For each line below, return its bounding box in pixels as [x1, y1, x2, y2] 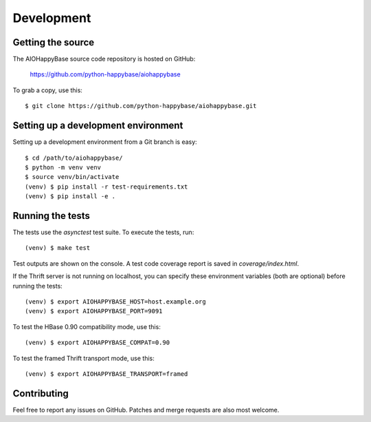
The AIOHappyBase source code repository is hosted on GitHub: [12, 55, 196, 63]
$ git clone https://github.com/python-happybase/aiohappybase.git [25, 102, 257, 110]
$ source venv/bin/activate [25, 173, 120, 181]
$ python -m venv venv [25, 163, 102, 171]
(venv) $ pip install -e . [25, 193, 116, 200]
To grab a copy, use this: [12, 86, 82, 94]
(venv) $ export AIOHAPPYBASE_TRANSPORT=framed [25, 370, 188, 378]
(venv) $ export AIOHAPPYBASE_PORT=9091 [25, 307, 163, 315]
